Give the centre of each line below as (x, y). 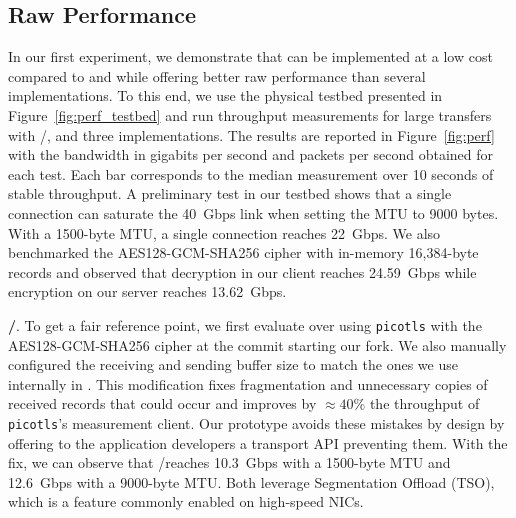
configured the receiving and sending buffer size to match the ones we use (233, 364)
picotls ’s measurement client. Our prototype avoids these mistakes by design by (256, 422)
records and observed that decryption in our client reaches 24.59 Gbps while (242, 271)
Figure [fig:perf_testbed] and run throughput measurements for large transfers (250, 114)
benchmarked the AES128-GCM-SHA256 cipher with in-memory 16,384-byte (243, 252)
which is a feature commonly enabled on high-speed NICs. (186, 501)
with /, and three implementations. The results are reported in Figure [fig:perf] (251, 134)
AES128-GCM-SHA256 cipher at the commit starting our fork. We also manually (257, 344)
